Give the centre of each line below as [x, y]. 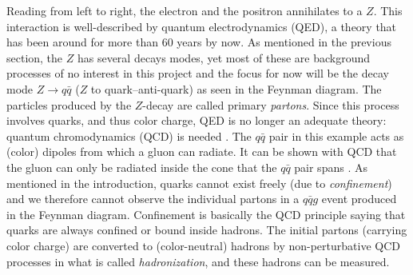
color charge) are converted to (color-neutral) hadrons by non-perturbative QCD [203, 245]
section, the [35, 57]
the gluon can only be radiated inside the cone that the [142, 167]
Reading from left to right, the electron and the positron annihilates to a [185, 10]
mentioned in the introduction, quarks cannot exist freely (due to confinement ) [199, 183]
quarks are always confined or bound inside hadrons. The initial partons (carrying [207, 230]
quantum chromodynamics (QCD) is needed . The [129, 136]
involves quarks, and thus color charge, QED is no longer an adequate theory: [197, 120]
